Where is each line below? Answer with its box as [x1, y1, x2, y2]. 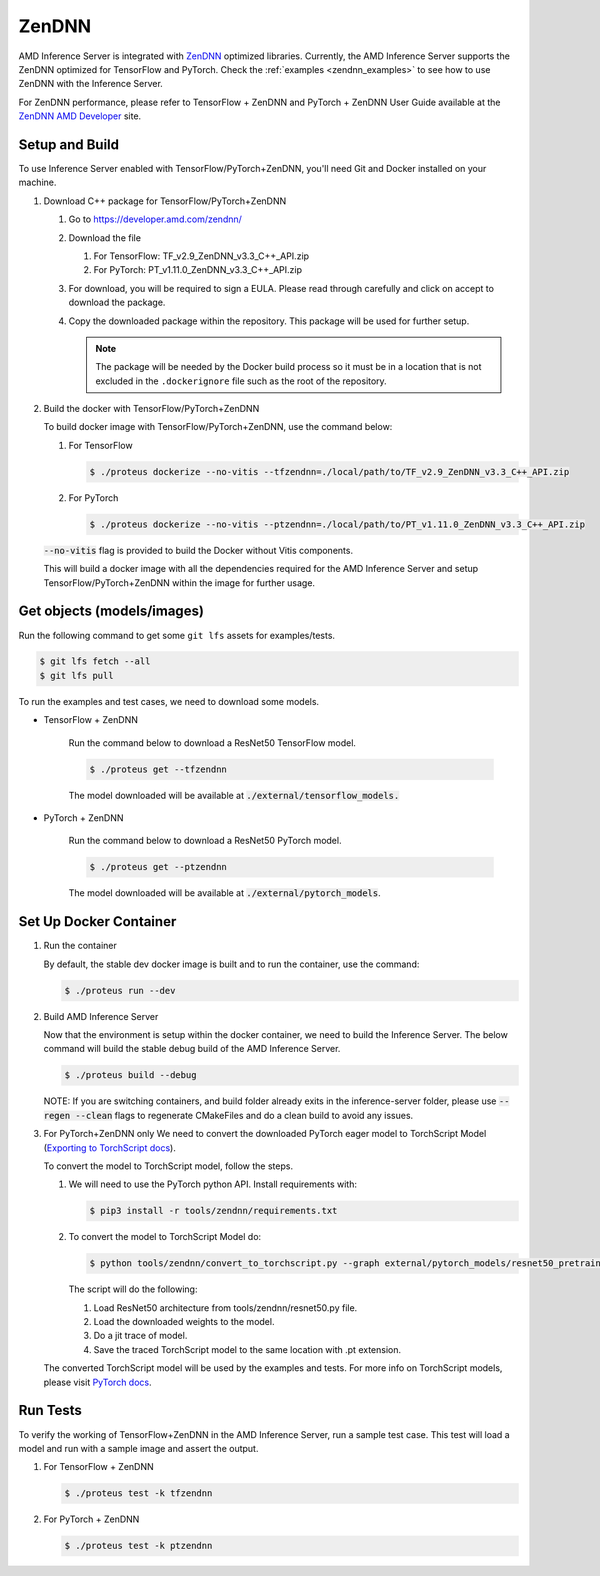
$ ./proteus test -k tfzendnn [64, 1488, 213, 1499]
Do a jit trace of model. [93, 1330, 188, 1342]
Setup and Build [18, 136, 120, 153]
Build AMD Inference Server [43, 1010, 159, 1022]
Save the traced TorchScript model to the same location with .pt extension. [93, 1343, 402, 1355]
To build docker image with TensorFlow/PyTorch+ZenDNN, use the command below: [43, 421, 393, 433]
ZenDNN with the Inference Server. [18, 78, 164, 90]
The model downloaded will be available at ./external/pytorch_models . [68, 887, 382, 899]
